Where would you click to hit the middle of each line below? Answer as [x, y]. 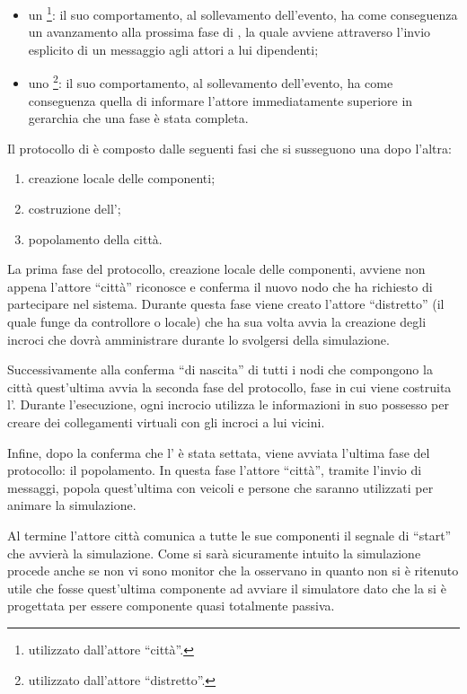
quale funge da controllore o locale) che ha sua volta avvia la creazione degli [217, 322]
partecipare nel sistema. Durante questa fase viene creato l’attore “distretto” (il [226, 304]
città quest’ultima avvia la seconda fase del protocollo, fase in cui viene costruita [229, 387]
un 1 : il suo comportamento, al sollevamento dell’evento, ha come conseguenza [243, 13]
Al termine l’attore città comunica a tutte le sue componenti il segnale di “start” [229, 535]
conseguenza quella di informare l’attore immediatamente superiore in [220, 100]
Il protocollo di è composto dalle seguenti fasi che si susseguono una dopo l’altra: [229, 148]
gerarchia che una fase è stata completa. [138, 118]
